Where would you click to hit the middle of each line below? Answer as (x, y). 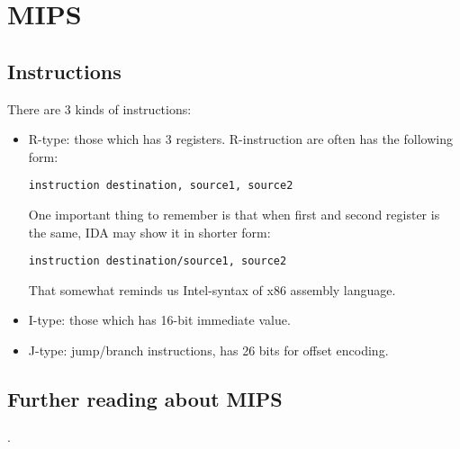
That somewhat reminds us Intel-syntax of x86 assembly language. (212, 289)
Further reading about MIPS (145, 399)
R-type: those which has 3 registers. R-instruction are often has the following (240, 139)
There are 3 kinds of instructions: (99, 108)
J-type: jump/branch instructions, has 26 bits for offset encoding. (208, 350)
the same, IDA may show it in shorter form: (149, 232)
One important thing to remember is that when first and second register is (234, 215)
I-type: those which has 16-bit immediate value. (159, 320)
